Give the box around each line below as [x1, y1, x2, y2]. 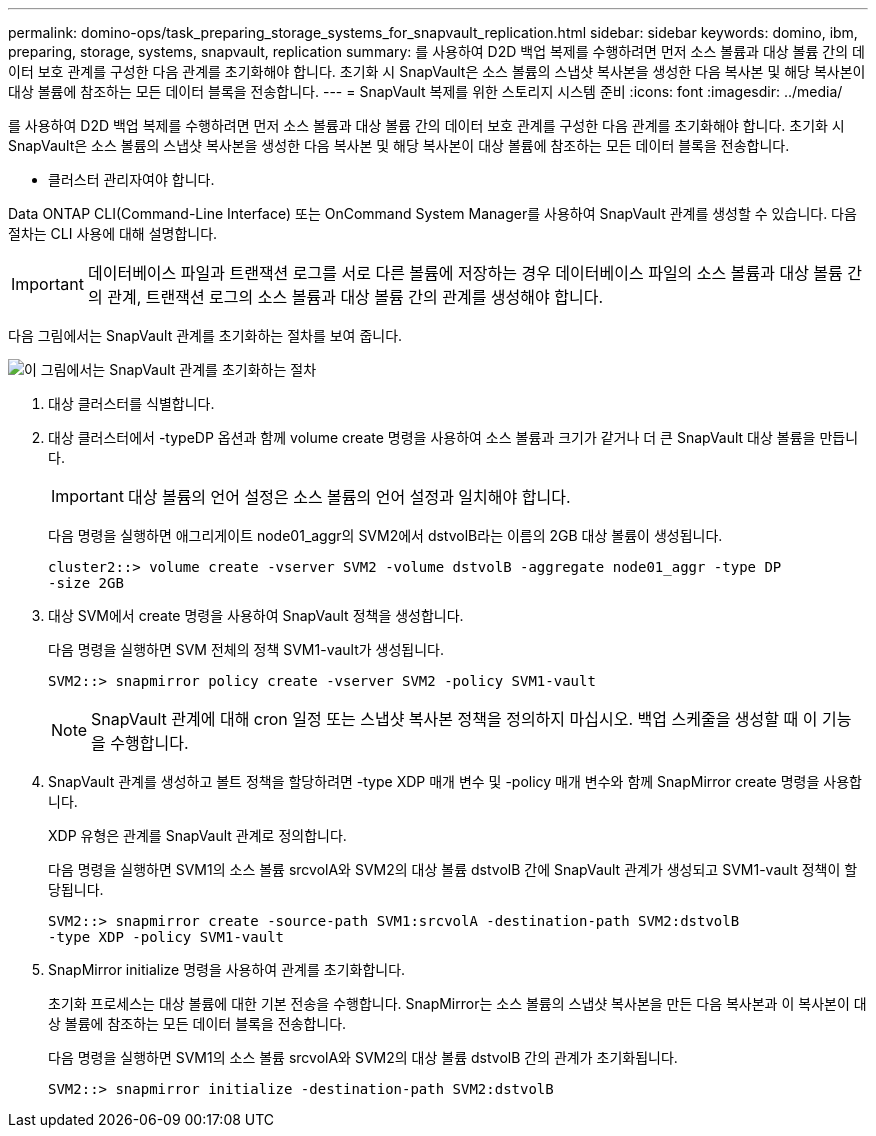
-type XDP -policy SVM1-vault [48, 929, 285, 945]
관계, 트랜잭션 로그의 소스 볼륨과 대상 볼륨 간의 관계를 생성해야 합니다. [107, 287, 604, 307]
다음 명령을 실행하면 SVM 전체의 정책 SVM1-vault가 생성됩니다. [48, 641, 445, 658]
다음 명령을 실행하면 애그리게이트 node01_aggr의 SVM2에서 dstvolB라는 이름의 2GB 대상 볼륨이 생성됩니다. [48, 527, 723, 544]
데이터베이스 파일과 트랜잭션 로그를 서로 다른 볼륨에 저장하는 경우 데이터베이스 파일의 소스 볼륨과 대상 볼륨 [87, 263, 843, 283]
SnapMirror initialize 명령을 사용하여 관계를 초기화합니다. [48, 961, 406, 978]
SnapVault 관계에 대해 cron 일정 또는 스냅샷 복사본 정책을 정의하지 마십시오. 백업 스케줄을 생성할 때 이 [91, 709, 818, 729]
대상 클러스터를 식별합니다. [48, 395, 215, 412]
